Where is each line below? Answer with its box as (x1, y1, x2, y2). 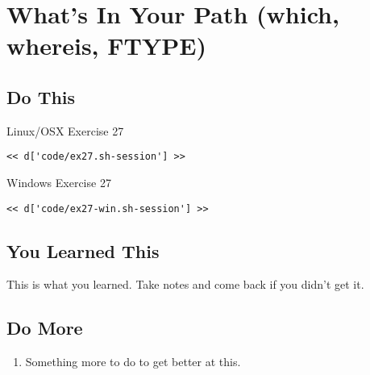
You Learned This (6, 238, 160, 263)
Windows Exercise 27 (6, 174, 111, 191)
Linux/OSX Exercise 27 (6, 122, 124, 139)
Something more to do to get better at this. (25, 353, 241, 370)
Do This (6, 84, 76, 109)
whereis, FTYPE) (6, 29, 206, 62)
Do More (6, 315, 83, 340)
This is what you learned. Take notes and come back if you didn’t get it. (6, 276, 364, 293)
